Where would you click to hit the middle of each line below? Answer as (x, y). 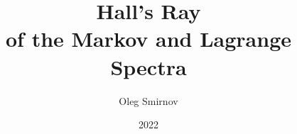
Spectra (148, 66)
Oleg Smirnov (148, 100)
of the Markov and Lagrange (148, 39)
